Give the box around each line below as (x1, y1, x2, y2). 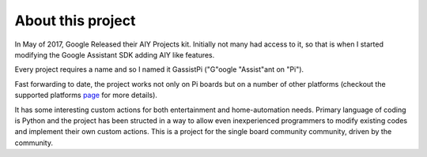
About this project (14, 12, 136, 29)
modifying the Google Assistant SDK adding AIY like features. (14, 50, 215, 59)
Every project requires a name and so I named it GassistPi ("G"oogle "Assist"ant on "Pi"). (14, 65, 304, 74)
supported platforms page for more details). (14, 91, 158, 100)
